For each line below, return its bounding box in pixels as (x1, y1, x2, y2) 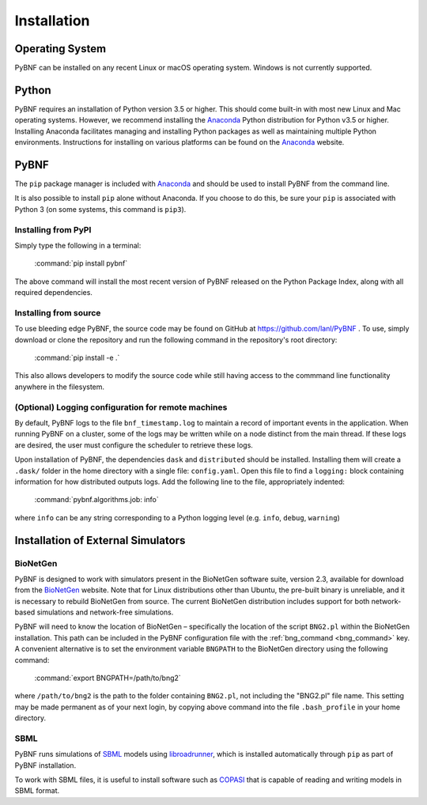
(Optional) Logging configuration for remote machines (14, 402, 228, 413)
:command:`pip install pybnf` (34, 259, 128, 268)
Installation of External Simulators (14, 534, 186, 547)
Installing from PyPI (14, 224, 92, 235)
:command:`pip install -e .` (34, 353, 120, 363)
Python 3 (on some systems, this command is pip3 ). (14, 204, 187, 214)
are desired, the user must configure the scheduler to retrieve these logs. (14, 440, 253, 450)
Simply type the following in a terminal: (14, 240, 142, 250)
